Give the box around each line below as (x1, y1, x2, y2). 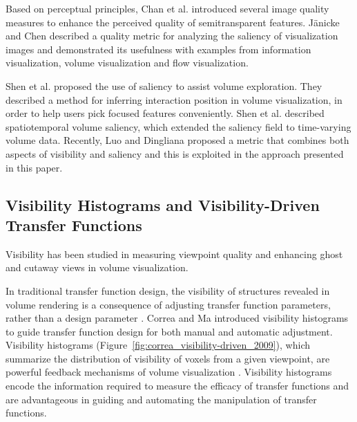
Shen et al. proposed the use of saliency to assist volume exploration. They (6, 78, 322, 93)
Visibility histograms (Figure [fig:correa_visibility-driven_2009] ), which (6, 338, 311, 352)
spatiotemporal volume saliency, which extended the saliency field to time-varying (6, 119, 351, 134)
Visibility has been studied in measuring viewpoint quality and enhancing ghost (6, 246, 343, 261)
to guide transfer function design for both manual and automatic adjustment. (6, 324, 333, 338)
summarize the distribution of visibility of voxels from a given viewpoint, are (6, 351, 330, 365)
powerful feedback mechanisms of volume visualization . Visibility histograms (6, 365, 332, 379)
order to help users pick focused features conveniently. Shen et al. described (6, 106, 325, 120)
